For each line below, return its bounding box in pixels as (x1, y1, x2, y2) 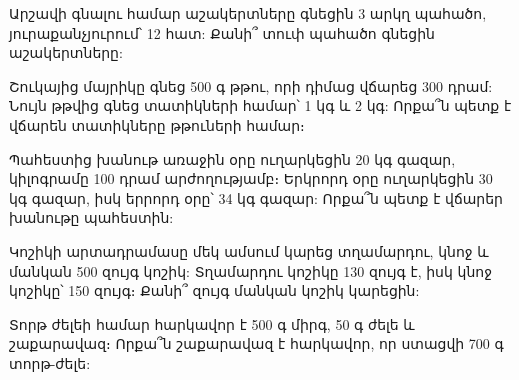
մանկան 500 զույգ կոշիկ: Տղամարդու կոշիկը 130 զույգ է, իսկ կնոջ (9, 260, 492, 281)
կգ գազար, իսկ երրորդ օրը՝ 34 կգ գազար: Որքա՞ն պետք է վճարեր (9, 187, 503, 208)
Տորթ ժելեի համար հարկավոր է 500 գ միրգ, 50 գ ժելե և (9, 313, 415, 334)
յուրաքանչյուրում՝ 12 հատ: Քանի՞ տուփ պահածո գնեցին (9, 22, 435, 43)
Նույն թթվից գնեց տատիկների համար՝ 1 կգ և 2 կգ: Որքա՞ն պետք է (9, 95, 512, 116)
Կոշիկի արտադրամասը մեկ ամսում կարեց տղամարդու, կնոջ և (9, 240, 489, 261)
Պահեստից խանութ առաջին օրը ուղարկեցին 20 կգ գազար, (9, 148, 456, 169)
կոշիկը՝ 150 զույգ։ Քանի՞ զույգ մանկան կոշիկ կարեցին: (9, 280, 420, 301)
